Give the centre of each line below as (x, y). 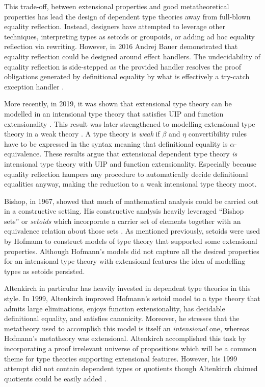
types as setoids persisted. (45, 271)
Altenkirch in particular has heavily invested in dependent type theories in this (127, 288)
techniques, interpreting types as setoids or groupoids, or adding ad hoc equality (129, 36)
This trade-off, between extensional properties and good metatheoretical (117, 6)
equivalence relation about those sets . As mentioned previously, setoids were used (132, 231)
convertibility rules (217, 134)
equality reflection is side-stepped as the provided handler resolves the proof (123, 66)
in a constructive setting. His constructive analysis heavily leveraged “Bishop (124, 211)
